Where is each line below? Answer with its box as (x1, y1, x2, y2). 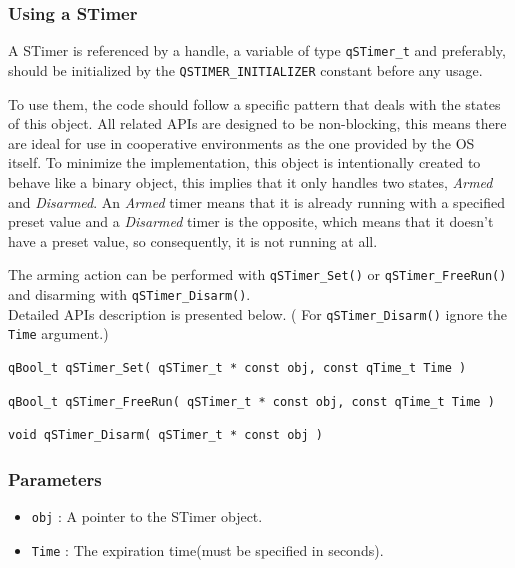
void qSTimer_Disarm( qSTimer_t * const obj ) (8, 428, 323, 443)
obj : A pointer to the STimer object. (31, 505, 263, 526)
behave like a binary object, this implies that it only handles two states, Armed (8, 171, 493, 192)
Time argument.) (8, 323, 109, 344)
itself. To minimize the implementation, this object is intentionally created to (8, 152, 481, 173)
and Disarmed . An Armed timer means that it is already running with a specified (8, 191, 505, 212)
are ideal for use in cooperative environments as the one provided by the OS (8, 132, 475, 153)
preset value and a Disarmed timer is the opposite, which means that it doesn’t (8, 211, 494, 232)
